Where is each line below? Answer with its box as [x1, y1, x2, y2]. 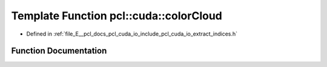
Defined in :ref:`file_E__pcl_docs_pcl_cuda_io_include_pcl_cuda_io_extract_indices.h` [26, 30, 238, 37]
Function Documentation [11, 46, 107, 56]
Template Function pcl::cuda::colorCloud [11, 9, 222, 22]
